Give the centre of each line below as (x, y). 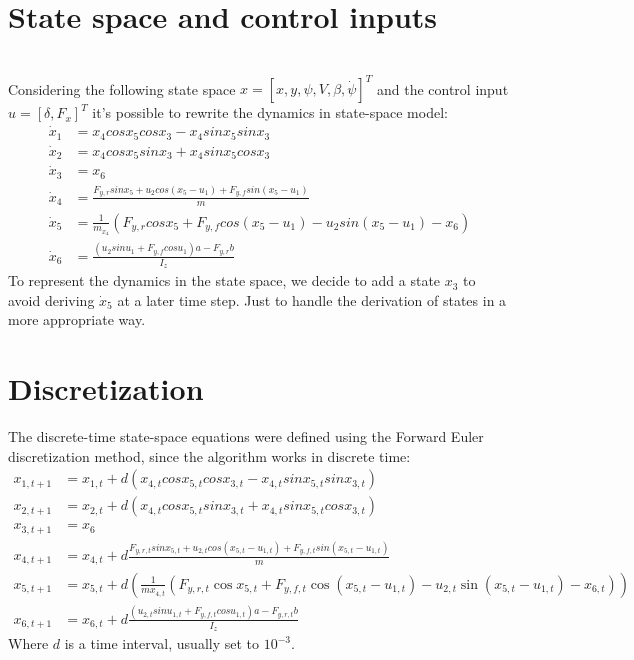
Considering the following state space (122, 88)
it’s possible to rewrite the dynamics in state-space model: (270, 112)
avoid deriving (51, 299)
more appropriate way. (77, 319)
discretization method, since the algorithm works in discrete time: (209, 455)
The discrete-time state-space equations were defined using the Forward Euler (246, 435)
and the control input (442, 88)
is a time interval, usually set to (162, 643)
